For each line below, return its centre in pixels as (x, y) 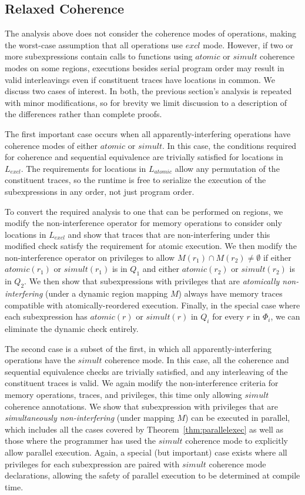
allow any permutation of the (227, 168)
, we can (285, 316)
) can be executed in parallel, (238, 418)
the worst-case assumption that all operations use (94, 44)
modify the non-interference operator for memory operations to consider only (143, 223)
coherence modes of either (51, 145)
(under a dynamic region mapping (107, 293)
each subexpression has (46, 316)
